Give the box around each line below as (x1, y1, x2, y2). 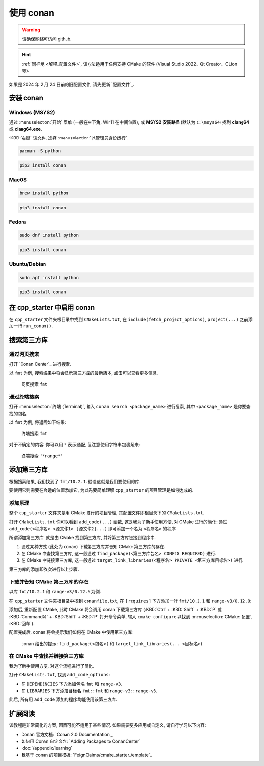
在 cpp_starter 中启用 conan (9, 303, 95, 312)
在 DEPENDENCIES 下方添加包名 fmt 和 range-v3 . (21, 681, 122, 687)
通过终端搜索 (9, 393, 40, 400)
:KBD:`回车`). (9, 620, 35, 626)
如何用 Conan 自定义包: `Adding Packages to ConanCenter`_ (21, 738, 143, 744)
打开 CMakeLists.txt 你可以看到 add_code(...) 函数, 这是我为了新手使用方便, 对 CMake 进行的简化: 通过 (9, 519, 227, 525)
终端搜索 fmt (21, 431, 48, 437)
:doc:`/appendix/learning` (21, 745, 73, 751)
